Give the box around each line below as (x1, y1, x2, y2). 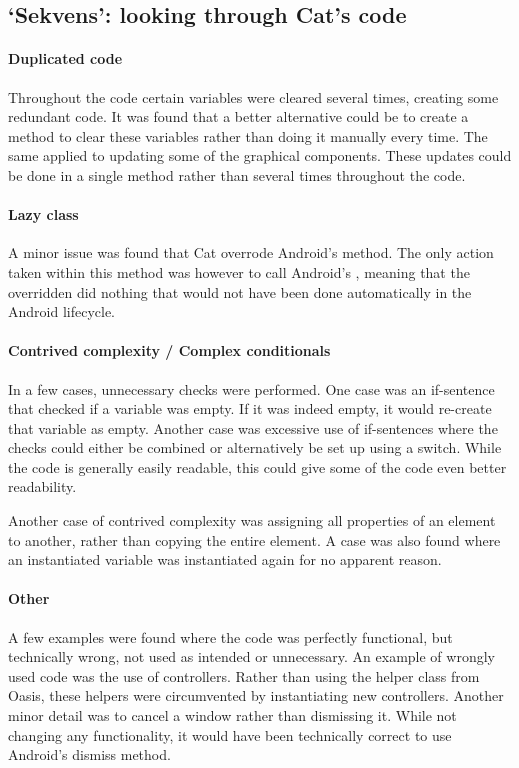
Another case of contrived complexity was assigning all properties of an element (8, 510, 496, 531)
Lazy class (8, 204, 79, 225)
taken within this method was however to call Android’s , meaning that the (8, 261, 470, 282)
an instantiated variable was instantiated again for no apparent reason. (8, 549, 442, 570)
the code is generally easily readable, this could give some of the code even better (8, 456, 507, 477)
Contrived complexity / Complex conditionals (8, 340, 331, 361)
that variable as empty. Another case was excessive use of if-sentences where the (8, 417, 498, 438)
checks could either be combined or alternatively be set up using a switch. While (8, 437, 502, 458)
